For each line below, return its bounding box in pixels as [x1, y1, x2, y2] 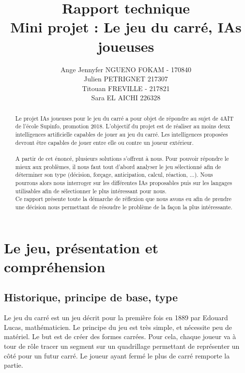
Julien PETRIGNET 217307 [84, 74, 168, 84]
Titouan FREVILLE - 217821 [82, 83, 170, 93]
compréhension [4, 256, 106, 276]
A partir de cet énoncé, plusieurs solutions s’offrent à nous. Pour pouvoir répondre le [15, 154, 229, 162]
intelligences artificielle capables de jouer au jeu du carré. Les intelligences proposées [15, 130, 228, 138]
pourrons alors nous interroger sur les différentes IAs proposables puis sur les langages [15, 178, 232, 186]
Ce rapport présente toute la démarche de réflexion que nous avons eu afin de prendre [15, 195, 232, 203]
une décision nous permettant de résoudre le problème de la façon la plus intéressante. [15, 202, 232, 211]
